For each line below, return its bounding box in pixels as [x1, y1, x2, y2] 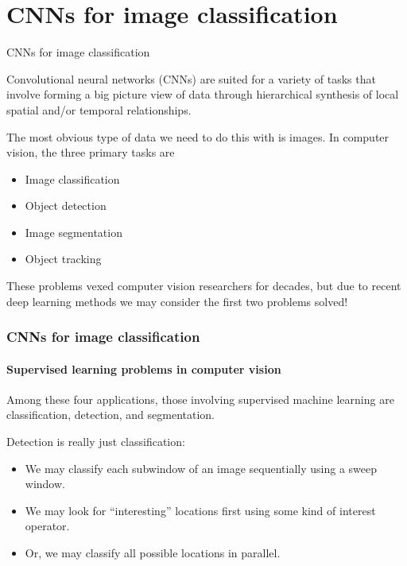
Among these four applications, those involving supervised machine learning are [6, 390, 394, 407]
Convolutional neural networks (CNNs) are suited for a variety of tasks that [6, 70, 376, 87]
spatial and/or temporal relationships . [6, 101, 192, 118]
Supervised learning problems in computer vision [6, 360, 281, 377]
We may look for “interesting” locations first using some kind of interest [25, 502, 376, 518]
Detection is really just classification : [6, 433, 185, 450]
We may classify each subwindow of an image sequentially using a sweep [25, 459, 377, 476]
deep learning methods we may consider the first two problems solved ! [6, 293, 348, 309]
